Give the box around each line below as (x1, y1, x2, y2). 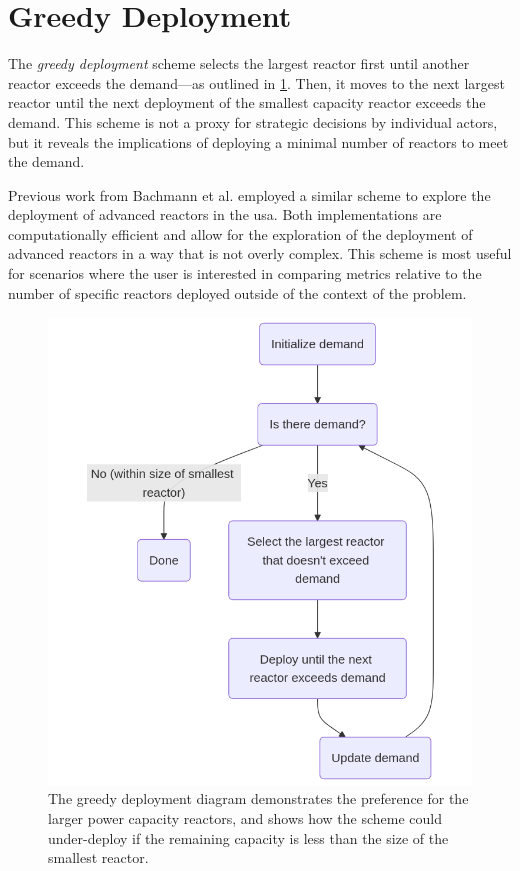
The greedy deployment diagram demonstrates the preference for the (48, 788, 469, 809)
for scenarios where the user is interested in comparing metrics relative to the (8, 263, 482, 284)
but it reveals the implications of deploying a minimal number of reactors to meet (8, 131, 509, 152)
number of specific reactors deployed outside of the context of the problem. (8, 282, 467, 303)
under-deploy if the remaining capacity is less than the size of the (48, 827, 449, 848)
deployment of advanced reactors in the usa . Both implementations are (8, 204, 442, 225)
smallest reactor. (48, 847, 149, 868)
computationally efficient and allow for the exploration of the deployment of (8, 223, 473, 244)
